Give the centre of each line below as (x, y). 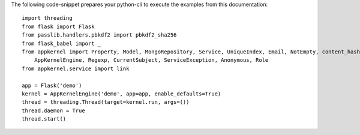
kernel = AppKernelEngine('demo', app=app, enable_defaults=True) (121, 94)
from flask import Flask (58, 26)
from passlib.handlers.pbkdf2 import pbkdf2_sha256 (99, 35)
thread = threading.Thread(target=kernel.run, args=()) (106, 102)
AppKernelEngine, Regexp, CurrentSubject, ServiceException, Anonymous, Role (151, 60)
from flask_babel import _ (61, 43)
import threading (47, 18)
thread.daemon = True (53, 110)
